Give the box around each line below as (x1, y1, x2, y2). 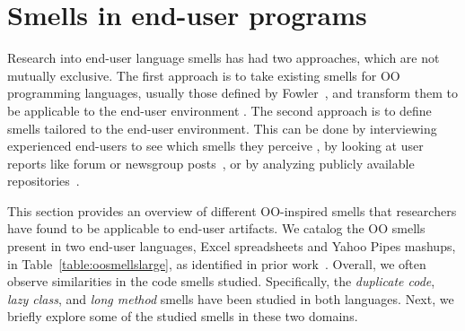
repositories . (7, 171, 80, 190)
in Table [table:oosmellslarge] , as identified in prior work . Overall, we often (7, 254, 426, 273)
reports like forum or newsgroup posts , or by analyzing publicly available (7, 153, 415, 172)
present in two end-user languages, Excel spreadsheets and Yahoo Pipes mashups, (7, 237, 456, 256)
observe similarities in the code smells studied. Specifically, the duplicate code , (7, 272, 435, 291)
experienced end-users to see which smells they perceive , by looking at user (7, 136, 424, 155)
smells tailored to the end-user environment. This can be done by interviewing (7, 118, 437, 137)
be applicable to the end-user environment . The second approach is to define (7, 100, 432, 119)
